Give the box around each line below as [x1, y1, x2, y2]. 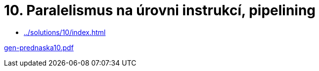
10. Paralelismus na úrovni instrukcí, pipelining [4, 2, 316, 19]
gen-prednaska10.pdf [4, 43, 74, 52]
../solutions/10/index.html [24, 28, 106, 36]
